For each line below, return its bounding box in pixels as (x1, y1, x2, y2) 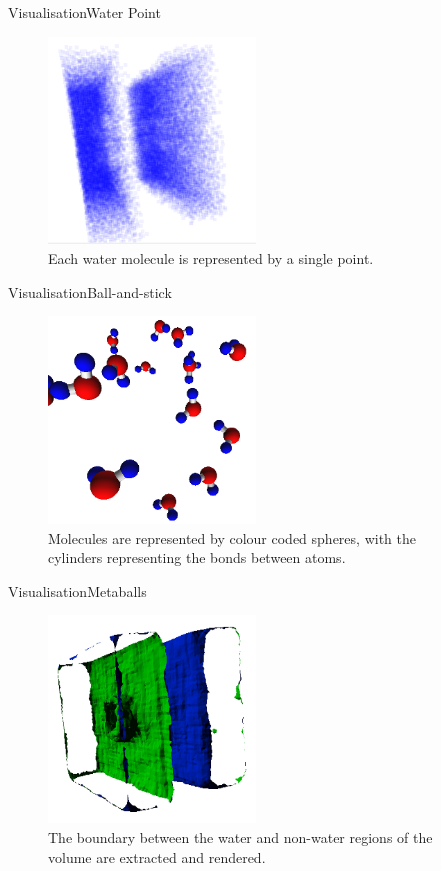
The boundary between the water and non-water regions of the (48, 826, 433, 847)
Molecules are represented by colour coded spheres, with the (48, 527, 416, 548)
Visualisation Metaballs (8, 580, 147, 601)
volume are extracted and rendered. (48, 846, 266, 867)
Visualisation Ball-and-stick (8, 281, 172, 302)
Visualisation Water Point (8, 2, 161, 22)
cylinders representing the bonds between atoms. (48, 547, 346, 568)
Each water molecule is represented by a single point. (48, 248, 374, 269)
